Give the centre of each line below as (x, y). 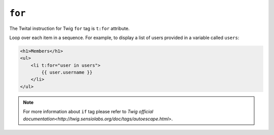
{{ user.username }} (67, 73)
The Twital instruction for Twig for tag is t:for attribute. (70, 28)
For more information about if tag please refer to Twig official (88, 112)
